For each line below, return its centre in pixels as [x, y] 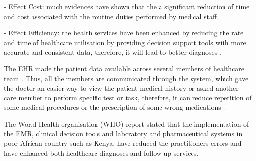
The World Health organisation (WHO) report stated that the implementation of [127, 123]
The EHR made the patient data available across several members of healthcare [124, 68]
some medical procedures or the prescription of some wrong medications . [115, 107]
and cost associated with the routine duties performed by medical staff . [112, 16]
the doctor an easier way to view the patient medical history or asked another [121, 88]
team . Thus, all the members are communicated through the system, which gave [126, 78]
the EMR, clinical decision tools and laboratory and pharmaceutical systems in [123, 133]
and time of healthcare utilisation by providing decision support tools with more [125, 42]
